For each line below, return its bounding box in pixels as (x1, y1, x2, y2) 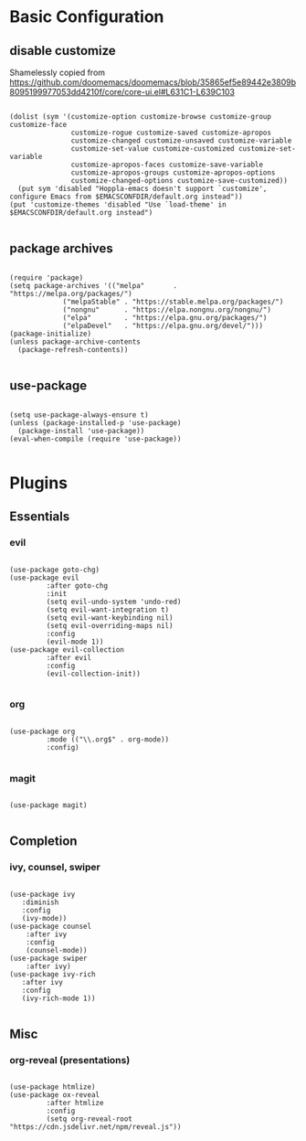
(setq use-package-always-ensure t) (9, 410, 149, 420)
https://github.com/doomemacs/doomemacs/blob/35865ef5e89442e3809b (9, 77, 297, 88)
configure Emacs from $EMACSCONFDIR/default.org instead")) (9, 192, 244, 201)
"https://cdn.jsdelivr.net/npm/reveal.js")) (9, 1123, 182, 1132)
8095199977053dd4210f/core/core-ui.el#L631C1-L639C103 (9, 87, 236, 97)
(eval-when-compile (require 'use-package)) (9, 434, 182, 443)
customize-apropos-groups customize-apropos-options (70, 168, 276, 177)
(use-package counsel (9, 922, 92, 931)
